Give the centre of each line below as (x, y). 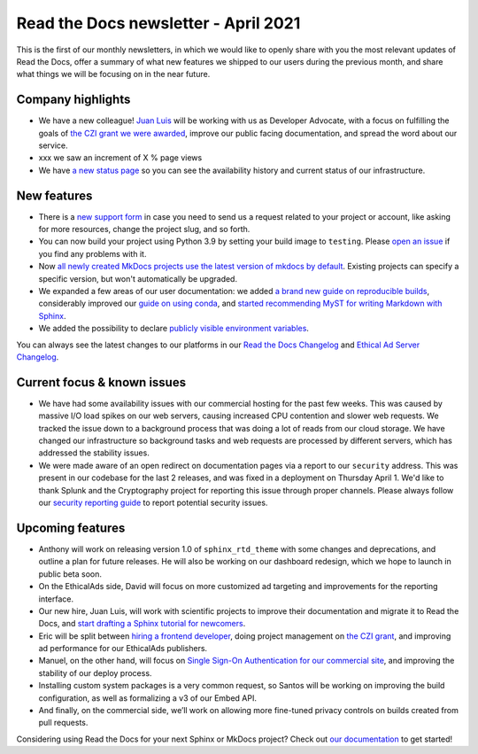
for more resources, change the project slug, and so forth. (144, 229)
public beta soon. (70, 574)
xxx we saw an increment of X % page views (120, 158)
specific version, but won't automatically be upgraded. (138, 278)
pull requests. (63, 723)
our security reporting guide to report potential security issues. (153, 503)
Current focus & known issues (101, 382)
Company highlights (73, 100)
